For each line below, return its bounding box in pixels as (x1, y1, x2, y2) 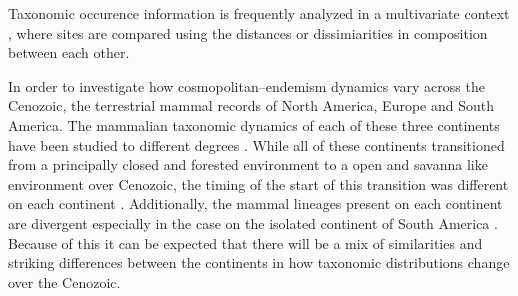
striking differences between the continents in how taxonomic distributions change (8, 252, 510, 273)
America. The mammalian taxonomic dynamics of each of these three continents (8, 114, 500, 135)
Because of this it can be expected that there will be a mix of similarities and (8, 232, 483, 253)
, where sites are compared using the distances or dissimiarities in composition (8, 22, 488, 43)
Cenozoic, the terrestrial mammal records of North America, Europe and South (8, 95, 494, 116)
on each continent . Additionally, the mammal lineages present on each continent (8, 193, 503, 214)
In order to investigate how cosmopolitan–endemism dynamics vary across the (8, 75, 485, 96)
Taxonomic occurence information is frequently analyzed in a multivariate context (8, 3, 510, 23)
